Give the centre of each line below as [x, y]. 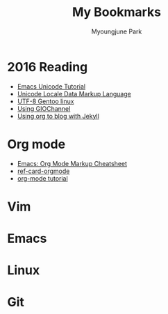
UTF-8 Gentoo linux [45, 101]
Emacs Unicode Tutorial [51, 86]
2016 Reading [48, 67]
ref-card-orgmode [43, 171]
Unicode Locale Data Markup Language [74, 94]
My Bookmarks [117, 12]
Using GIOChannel [44, 108]
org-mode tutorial [42, 178]
